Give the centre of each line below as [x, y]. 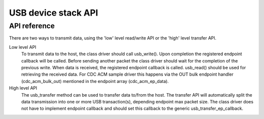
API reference [32, 26]
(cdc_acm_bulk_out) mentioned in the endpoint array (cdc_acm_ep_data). [95, 81]
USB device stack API [54, 13]
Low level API [23, 47]
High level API [23, 88]
